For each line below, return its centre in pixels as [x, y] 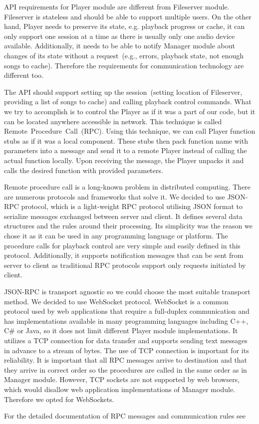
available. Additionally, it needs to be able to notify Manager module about [120, 46]
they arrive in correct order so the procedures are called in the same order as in [126, 369]
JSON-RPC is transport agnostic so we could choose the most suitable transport [127, 292]
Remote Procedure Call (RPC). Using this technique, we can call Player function [130, 131]
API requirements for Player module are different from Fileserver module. [117, 6]
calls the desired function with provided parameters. [84, 170]
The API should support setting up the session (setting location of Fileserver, [123, 92]
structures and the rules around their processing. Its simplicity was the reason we [128, 226]
